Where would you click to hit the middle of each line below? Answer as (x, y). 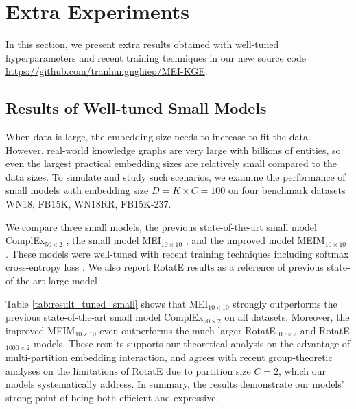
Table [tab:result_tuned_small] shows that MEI (107, 303)
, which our (302, 370)
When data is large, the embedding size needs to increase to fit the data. (158, 137)
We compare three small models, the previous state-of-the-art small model (161, 226)
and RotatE (325, 330)
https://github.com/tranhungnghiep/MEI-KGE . (107, 71)
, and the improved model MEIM (255, 240)
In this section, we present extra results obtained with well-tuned (142, 44)
